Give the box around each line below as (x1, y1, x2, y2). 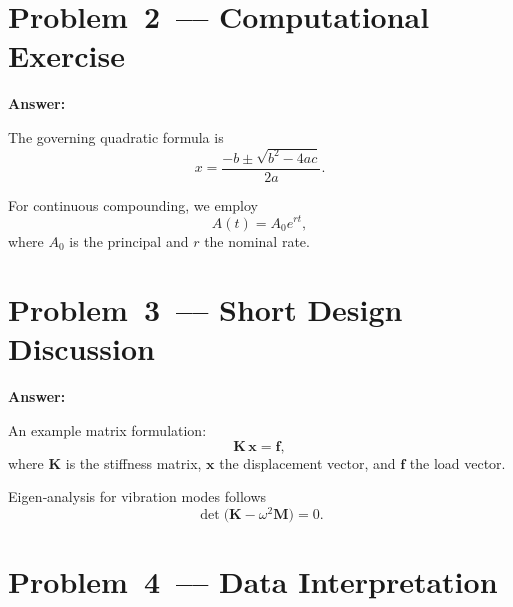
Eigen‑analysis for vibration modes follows (8, 486, 267, 507)
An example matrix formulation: (8, 420, 207, 441)
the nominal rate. (204, 230, 310, 251)
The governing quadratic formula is (8, 126, 224, 147)
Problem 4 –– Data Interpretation (8, 561, 498, 602)
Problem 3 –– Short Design (8, 289, 403, 330)
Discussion (8, 328, 155, 369)
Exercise (8, 35, 125, 76)
